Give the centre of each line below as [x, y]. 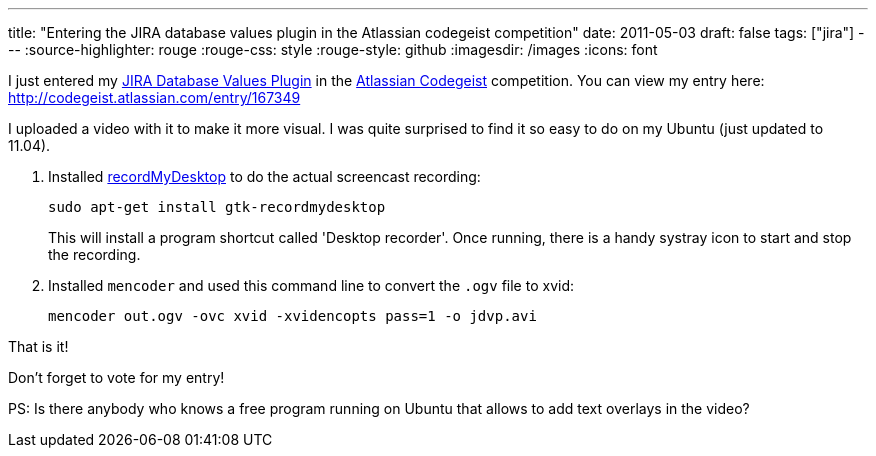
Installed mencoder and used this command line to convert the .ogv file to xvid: [311, 285]
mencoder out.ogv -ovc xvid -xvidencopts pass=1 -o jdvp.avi [292, 316]
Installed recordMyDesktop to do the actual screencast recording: [264, 176]
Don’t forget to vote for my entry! [116, 377]
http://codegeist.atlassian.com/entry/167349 [154, 97]
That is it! [38, 346]
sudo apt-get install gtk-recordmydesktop [217, 207]
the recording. [94, 254]
